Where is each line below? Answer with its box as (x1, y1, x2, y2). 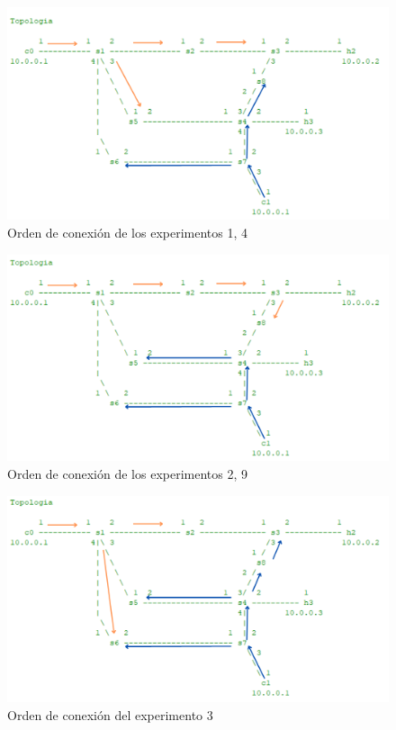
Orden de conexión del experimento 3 (7, 705, 213, 724)
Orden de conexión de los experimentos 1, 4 (7, 223, 247, 242)
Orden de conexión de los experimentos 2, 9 (7, 464, 247, 482)
